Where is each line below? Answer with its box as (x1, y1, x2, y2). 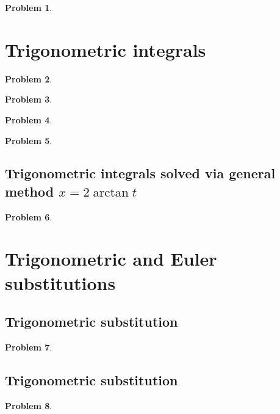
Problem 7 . (5, 341, 52, 354)
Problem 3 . (5, 93, 52, 106)
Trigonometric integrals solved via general (5, 164, 276, 183)
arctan (93, 186, 129, 199)
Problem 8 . (5, 399, 52, 412)
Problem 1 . (5, 1, 52, 13)
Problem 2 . (5, 72, 52, 85)
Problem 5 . (5, 134, 52, 147)
